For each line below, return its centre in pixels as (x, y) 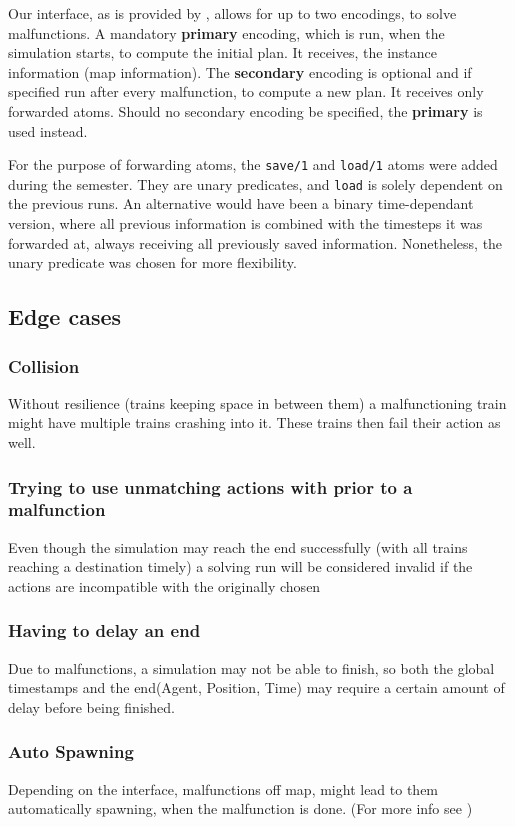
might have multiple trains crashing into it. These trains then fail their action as (254, 422)
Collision (44, 365)
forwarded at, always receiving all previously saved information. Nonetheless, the (255, 242)
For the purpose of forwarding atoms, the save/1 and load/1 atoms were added (253, 164)
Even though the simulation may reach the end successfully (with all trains (238, 546)
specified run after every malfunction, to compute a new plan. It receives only (246, 91)
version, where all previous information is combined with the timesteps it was (245, 223)
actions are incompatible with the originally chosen (164, 585)
